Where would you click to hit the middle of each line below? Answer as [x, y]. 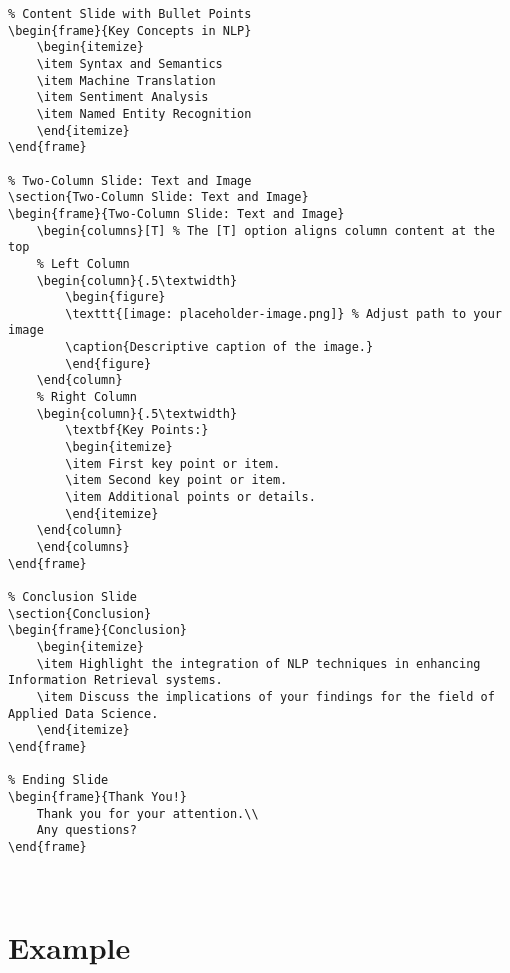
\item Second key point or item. [176, 480]
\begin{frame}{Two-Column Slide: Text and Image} [176, 213]
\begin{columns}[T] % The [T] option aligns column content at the [265, 230]
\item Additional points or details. [190, 497]
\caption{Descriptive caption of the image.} [219, 347]
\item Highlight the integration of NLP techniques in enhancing [258, 663]
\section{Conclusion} [80, 613]
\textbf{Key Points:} [137, 430]
